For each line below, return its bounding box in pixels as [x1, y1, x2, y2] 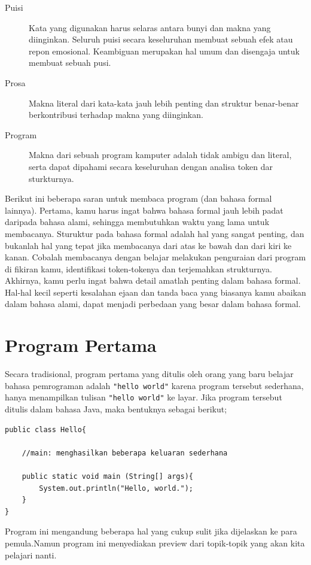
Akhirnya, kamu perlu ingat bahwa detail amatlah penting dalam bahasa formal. [5, 274, 301, 287]
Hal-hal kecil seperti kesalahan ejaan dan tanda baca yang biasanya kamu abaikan [5, 285, 306, 298]
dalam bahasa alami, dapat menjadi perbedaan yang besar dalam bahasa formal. [5, 297, 301, 310]
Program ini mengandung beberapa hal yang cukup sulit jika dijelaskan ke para [5, 525, 297, 537]
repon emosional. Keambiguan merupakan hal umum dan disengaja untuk [29, 44, 300, 57]
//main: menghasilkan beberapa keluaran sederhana [22, 448, 228, 457]
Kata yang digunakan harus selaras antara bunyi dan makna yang [29, 21, 271, 34]
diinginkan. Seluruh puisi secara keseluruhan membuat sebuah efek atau [29, 33, 293, 45]
